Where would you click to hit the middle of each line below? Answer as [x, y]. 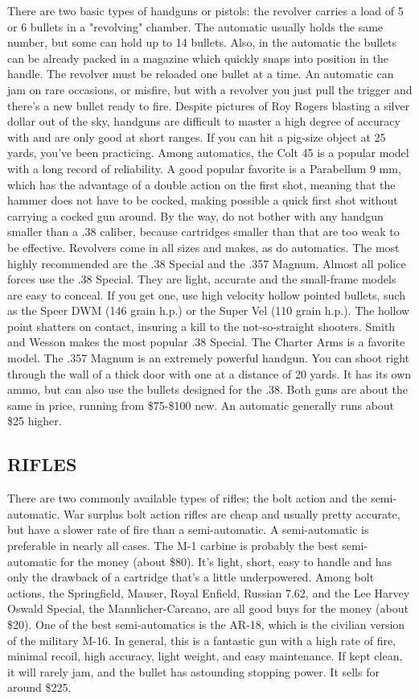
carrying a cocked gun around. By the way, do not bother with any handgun [195, 215]
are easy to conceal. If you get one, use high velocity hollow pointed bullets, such [206, 294]
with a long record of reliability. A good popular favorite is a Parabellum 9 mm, [204, 168]
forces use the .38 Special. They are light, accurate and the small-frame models [202, 279]
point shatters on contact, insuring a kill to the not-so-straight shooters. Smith [201, 326]
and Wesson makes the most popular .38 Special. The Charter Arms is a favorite [206, 342]
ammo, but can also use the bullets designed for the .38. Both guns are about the [208, 389]
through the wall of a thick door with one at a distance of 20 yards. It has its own [209, 373]
